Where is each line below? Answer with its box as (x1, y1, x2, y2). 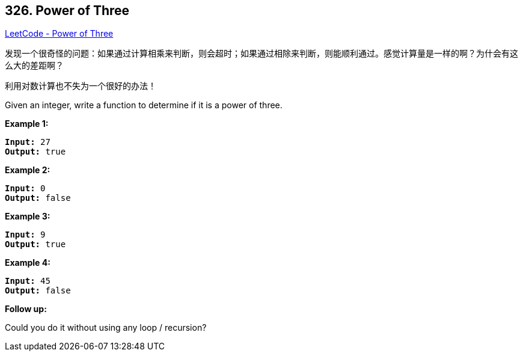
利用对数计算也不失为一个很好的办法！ (5, 81, 156, 91)
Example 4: (5, 257, 50, 268)
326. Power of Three (5, 3, 130, 18)
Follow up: (5, 304, 47, 315)
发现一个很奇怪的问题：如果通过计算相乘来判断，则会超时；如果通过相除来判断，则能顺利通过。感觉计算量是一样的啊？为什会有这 (5, 48, 518, 59)
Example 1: (5, 118, 49, 129)
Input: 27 (5, 137, 50, 147)
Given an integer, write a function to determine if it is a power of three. (5, 100, 283, 111)
